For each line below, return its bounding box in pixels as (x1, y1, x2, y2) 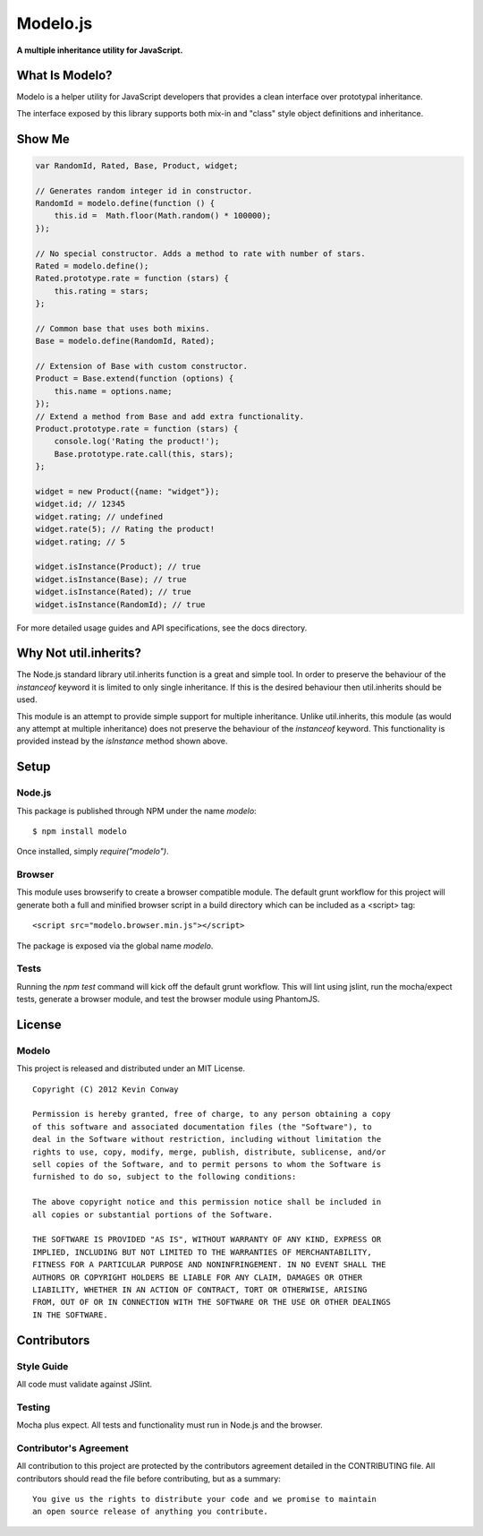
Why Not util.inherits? (16, 646, 142, 661)
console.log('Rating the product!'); (54, 436, 220, 447)
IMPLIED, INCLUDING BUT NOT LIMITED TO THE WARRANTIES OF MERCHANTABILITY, (32, 1247, 372, 1257)
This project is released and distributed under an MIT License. (16, 1063, 246, 1074)
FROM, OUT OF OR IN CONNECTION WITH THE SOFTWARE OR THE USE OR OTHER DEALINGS (32, 1297, 391, 1308)
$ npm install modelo (32, 826, 127, 837)
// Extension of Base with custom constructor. (35, 361, 248, 372)
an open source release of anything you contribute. (32, 1506, 268, 1517)
